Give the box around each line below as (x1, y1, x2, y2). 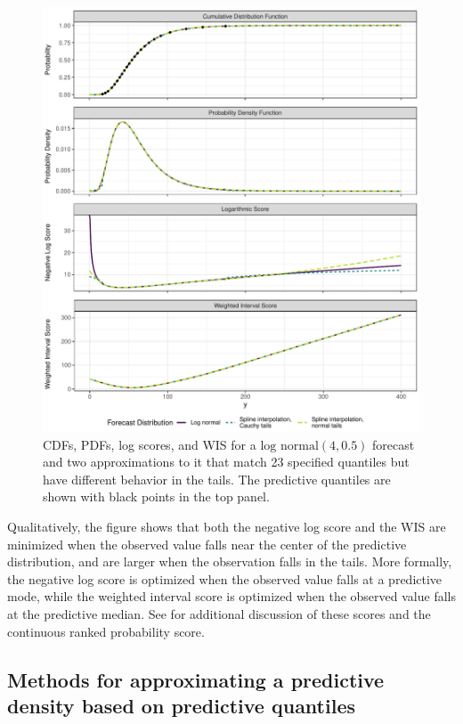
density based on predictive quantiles (7, 692, 355, 720)
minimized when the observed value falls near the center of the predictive (7, 534, 407, 553)
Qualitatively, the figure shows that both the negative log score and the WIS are (7, 517, 446, 536)
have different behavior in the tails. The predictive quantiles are (43, 469, 391, 488)
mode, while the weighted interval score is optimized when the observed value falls (7, 587, 456, 606)
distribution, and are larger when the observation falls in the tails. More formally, (7, 552, 452, 571)
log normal (260, 439, 319, 452)
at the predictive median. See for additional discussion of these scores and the (7, 605, 431, 623)
